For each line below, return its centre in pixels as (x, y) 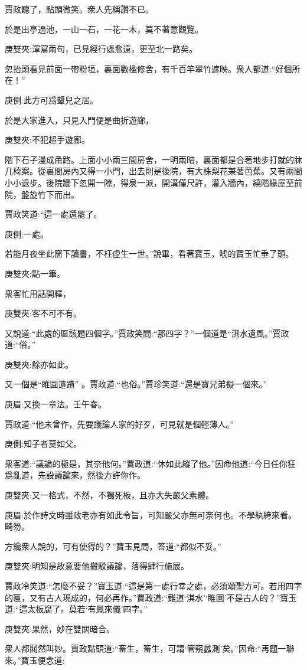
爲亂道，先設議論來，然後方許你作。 (75, 475)
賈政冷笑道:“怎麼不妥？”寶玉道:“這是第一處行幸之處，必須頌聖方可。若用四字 (153, 586)
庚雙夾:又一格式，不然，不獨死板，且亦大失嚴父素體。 (109, 495)
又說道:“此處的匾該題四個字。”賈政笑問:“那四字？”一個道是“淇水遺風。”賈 (143, 333)
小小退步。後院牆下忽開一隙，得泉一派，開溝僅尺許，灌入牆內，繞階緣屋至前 (153, 182)
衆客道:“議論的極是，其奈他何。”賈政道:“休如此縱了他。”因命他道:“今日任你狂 (150, 463)
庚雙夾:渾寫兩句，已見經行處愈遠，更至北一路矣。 (101, 49)
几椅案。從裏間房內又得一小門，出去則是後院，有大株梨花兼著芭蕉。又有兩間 (153, 171)
